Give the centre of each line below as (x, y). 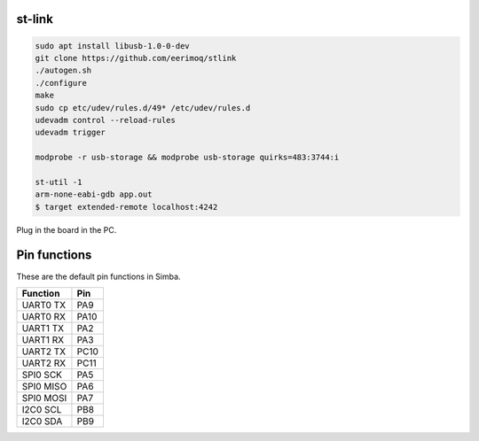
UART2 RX (44, 363)
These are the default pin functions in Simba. (98, 276)
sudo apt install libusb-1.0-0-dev (112, 46)
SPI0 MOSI (44, 398)
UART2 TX (44, 352)
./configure (61, 83)
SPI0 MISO (44, 386)
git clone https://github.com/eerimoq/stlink (136, 58)
